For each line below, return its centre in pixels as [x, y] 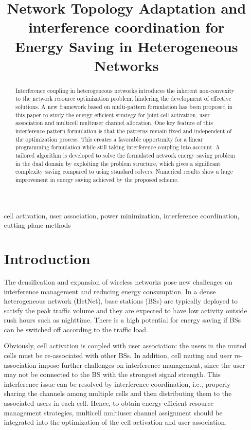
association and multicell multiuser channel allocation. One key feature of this [114, 123]
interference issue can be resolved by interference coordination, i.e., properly [117, 384]
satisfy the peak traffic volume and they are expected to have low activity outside [125, 310]
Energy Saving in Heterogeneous [126, 46]
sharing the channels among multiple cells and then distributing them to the [118, 393]
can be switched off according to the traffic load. [76, 329]
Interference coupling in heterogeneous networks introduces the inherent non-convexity [125, 90]
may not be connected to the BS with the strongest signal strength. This [112, 374]
